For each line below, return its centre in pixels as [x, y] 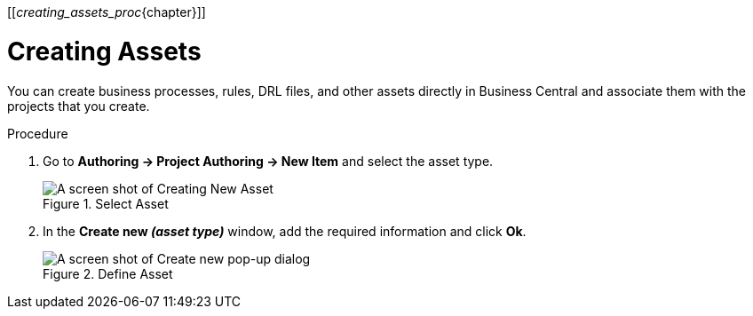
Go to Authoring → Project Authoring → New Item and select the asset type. [268, 161]
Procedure [38, 133]
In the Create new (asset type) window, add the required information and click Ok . [285, 231]
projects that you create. [79, 106]
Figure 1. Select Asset [106, 203]
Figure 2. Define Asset [108, 273]
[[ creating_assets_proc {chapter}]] [107, 12]
